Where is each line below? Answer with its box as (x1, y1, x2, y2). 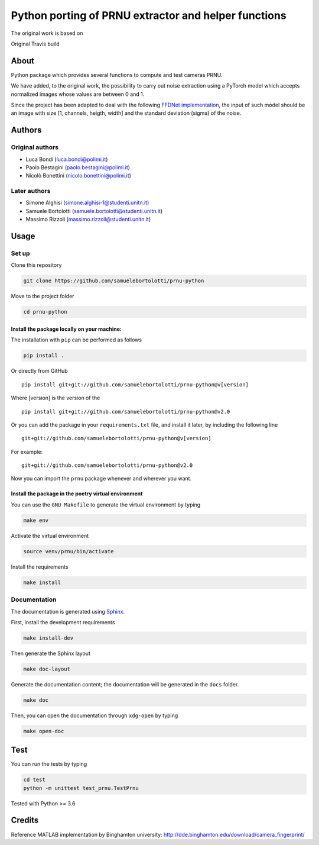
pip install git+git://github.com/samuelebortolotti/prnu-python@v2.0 (21, 408, 230, 415)
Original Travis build (11, 40, 60, 47)
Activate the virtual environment (11, 532, 89, 539)
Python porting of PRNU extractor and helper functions (11, 9, 287, 22)
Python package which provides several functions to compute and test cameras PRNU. (11, 71, 223, 78)
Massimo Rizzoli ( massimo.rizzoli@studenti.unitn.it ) (25, 216, 151, 223)
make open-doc (23, 728, 64, 734)
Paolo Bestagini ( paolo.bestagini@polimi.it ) (25, 163, 130, 171)
